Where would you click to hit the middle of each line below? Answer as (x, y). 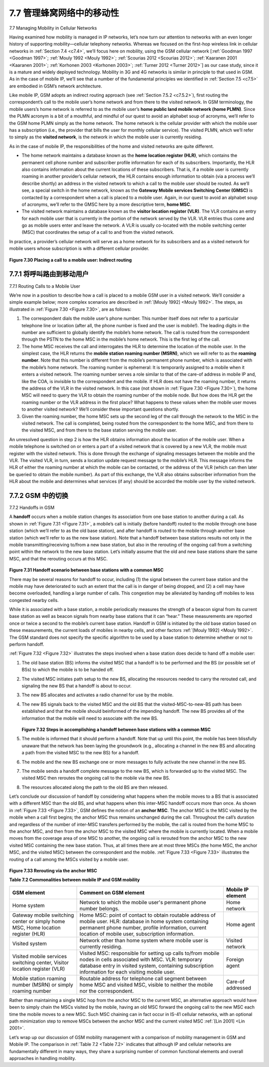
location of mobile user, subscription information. (137, 934)
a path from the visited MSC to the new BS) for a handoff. (80, 753)
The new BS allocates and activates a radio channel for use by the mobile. (98, 695)
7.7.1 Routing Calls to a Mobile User (45, 286)
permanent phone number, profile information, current (143, 928)
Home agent (240, 924)
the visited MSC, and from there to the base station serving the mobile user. (99, 430)
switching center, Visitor (41, 963)
